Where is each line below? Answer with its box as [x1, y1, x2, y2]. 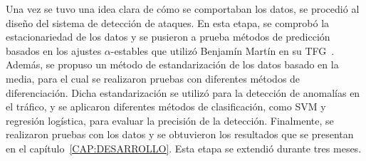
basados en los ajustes [6, 43, 102, 58]
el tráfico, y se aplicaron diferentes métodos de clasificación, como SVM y [6, 99, 326, 114]
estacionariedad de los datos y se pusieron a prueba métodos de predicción [6, 29, 330, 44]
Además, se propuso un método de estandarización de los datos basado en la [6, 57, 339, 72]
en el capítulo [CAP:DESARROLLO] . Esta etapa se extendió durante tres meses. [6, 140, 362, 155]
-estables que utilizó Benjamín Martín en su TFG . [110, 43, 335, 58]
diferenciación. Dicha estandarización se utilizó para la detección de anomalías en [6, 85, 360, 100]
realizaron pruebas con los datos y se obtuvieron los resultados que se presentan [6, 127, 354, 142]
